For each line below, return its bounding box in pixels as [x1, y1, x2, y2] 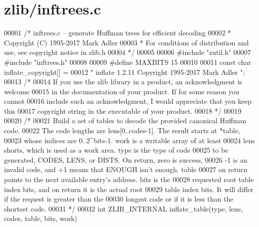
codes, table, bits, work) [4, 213, 77, 224]
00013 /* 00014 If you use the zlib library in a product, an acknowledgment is [4, 76, 243, 87]
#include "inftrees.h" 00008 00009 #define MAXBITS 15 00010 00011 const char [4, 56, 252, 67]
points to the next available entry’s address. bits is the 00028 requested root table [4, 174, 254, 185]
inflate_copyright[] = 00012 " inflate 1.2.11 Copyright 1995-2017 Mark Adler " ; [4, 66, 245, 77]
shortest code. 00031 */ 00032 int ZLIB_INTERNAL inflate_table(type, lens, [4, 203, 243, 214]
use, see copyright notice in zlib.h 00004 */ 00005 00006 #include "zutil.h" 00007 [4, 47, 251, 57]
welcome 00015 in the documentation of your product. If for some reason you [4, 86, 240, 96]
